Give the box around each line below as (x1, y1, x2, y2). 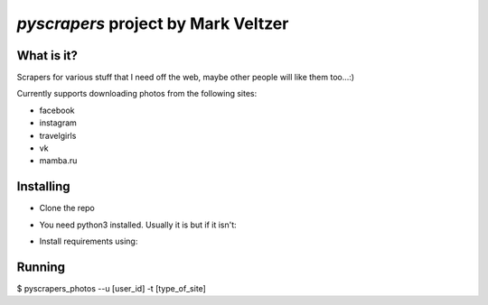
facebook (39, 105, 76, 116)
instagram (39, 117, 77, 128)
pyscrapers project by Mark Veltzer (16, 14, 289, 33)
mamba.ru (39, 155, 78, 166)
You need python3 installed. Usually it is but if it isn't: (39, 219, 237, 230)
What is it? (16, 48, 79, 63)
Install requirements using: (39, 236, 138, 247)
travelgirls (39, 130, 77, 141)
